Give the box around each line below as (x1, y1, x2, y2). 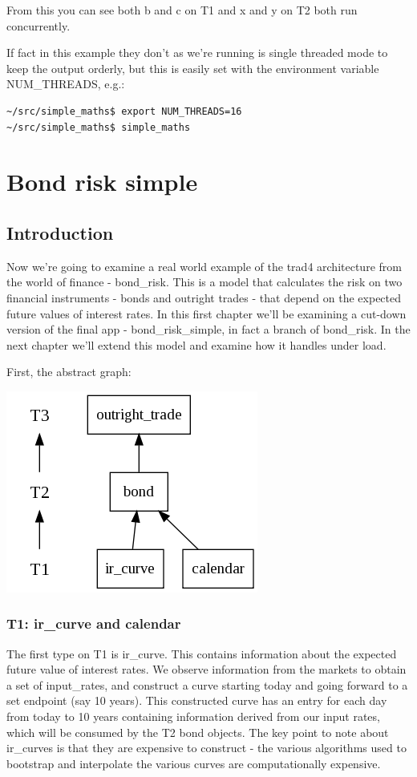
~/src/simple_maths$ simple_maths (6, 121, 191, 133)
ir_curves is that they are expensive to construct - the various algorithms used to (6, 739, 407, 756)
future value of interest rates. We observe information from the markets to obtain (6, 661, 407, 678)
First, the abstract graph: (6, 363, 132, 380)
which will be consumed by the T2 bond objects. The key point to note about (6, 723, 389, 740)
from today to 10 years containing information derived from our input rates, (6, 708, 380, 725)
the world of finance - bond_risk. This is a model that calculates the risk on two (6, 273, 403, 290)
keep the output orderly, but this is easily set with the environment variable (6, 59, 379, 76)
